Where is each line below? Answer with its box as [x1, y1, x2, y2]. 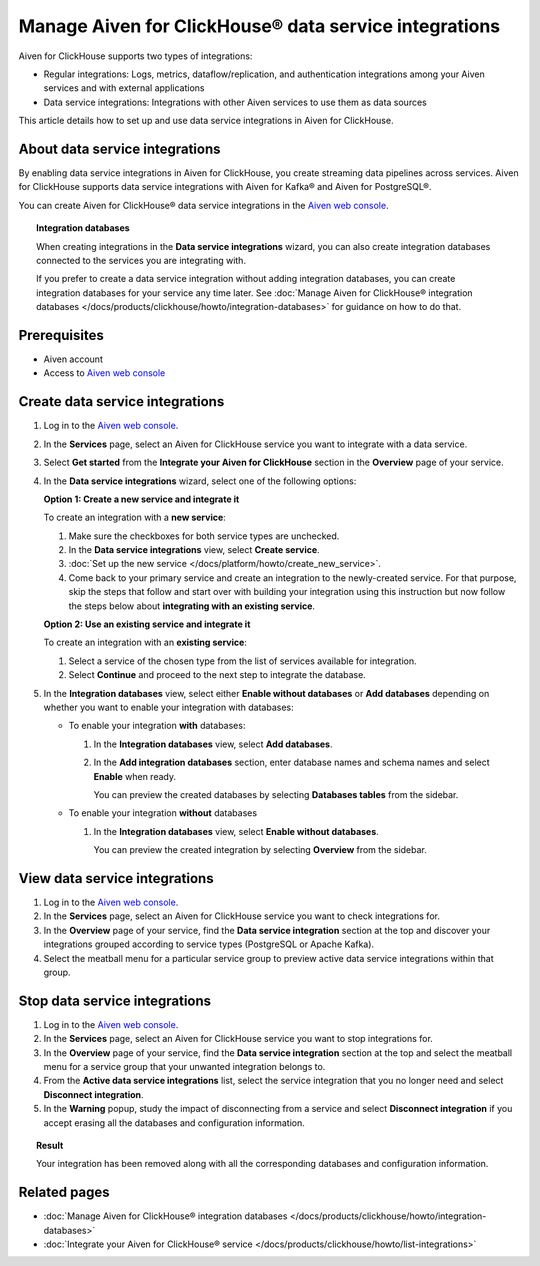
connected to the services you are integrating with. [36, 254, 247, 266]
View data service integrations [18, 870, 214, 887]
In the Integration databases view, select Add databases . [93, 738, 333, 750]
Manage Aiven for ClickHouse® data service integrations [18, 15, 501, 37]
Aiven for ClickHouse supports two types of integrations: [18, 50, 253, 62]
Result [36, 1140, 64, 1151]
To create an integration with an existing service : [43, 636, 247, 649]
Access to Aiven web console [43, 367, 166, 379]
